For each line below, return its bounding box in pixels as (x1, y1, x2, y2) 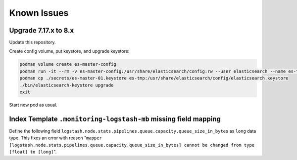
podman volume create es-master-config (19, 62, 116, 67)
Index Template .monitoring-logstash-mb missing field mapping (9, 115, 221, 123)
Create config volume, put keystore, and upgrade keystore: (9, 48, 130, 54)
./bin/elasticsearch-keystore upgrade (19, 82, 114, 88)
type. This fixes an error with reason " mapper (9, 135, 102, 141)
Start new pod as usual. (9, 102, 57, 108)
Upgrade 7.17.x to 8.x (9, 26, 74, 35)
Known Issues (9, 7, 69, 18)
